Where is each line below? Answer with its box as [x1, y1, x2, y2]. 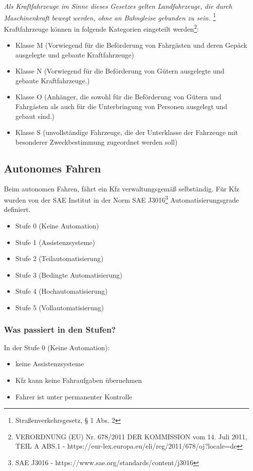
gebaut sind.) [15, 111, 55, 121]
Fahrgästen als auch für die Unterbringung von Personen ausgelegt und [15, 101, 228, 112]
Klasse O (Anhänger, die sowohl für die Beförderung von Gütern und [15, 92, 221, 102]
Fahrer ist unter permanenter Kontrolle [15, 391, 132, 401]
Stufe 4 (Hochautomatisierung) [15, 286, 108, 296]
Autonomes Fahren [4, 160, 101, 175]
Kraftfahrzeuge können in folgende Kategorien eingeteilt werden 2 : [4, 22, 199, 34]
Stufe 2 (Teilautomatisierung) [15, 253, 104, 264]
